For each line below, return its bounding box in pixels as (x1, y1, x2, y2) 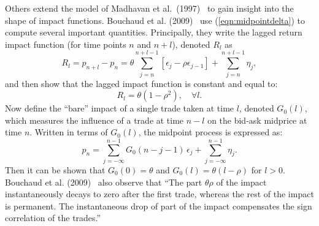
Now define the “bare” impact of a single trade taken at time (5, 102, 234, 115)
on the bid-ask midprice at (207, 113, 307, 126)
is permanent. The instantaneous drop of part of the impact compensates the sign (5, 199, 312, 212)
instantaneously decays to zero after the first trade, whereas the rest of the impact (5, 187, 314, 200)
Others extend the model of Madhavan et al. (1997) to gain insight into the (5, 2, 294, 14)
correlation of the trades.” (5, 211, 101, 224)
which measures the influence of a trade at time (5, 113, 184, 126)
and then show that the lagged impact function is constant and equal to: (5, 77, 278, 89)
